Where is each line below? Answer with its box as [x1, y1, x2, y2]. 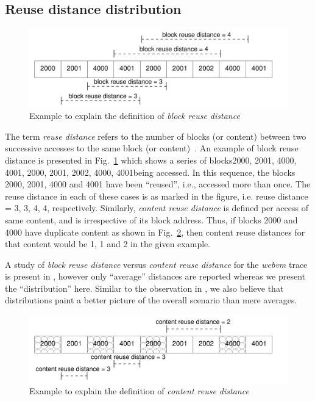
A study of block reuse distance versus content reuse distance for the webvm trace [5, 258, 308, 270]
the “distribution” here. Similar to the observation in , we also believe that [5, 281, 284, 294]
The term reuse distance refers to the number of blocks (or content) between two [5, 129, 306, 142]
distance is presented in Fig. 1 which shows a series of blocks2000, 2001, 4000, [5, 153, 297, 166]
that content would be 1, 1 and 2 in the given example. [5, 237, 211, 250]
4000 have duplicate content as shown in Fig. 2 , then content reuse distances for [5, 225, 305, 238]
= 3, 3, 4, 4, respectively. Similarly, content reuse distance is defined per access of [5, 201, 308, 214]
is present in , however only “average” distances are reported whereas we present [5, 270, 306, 283]
